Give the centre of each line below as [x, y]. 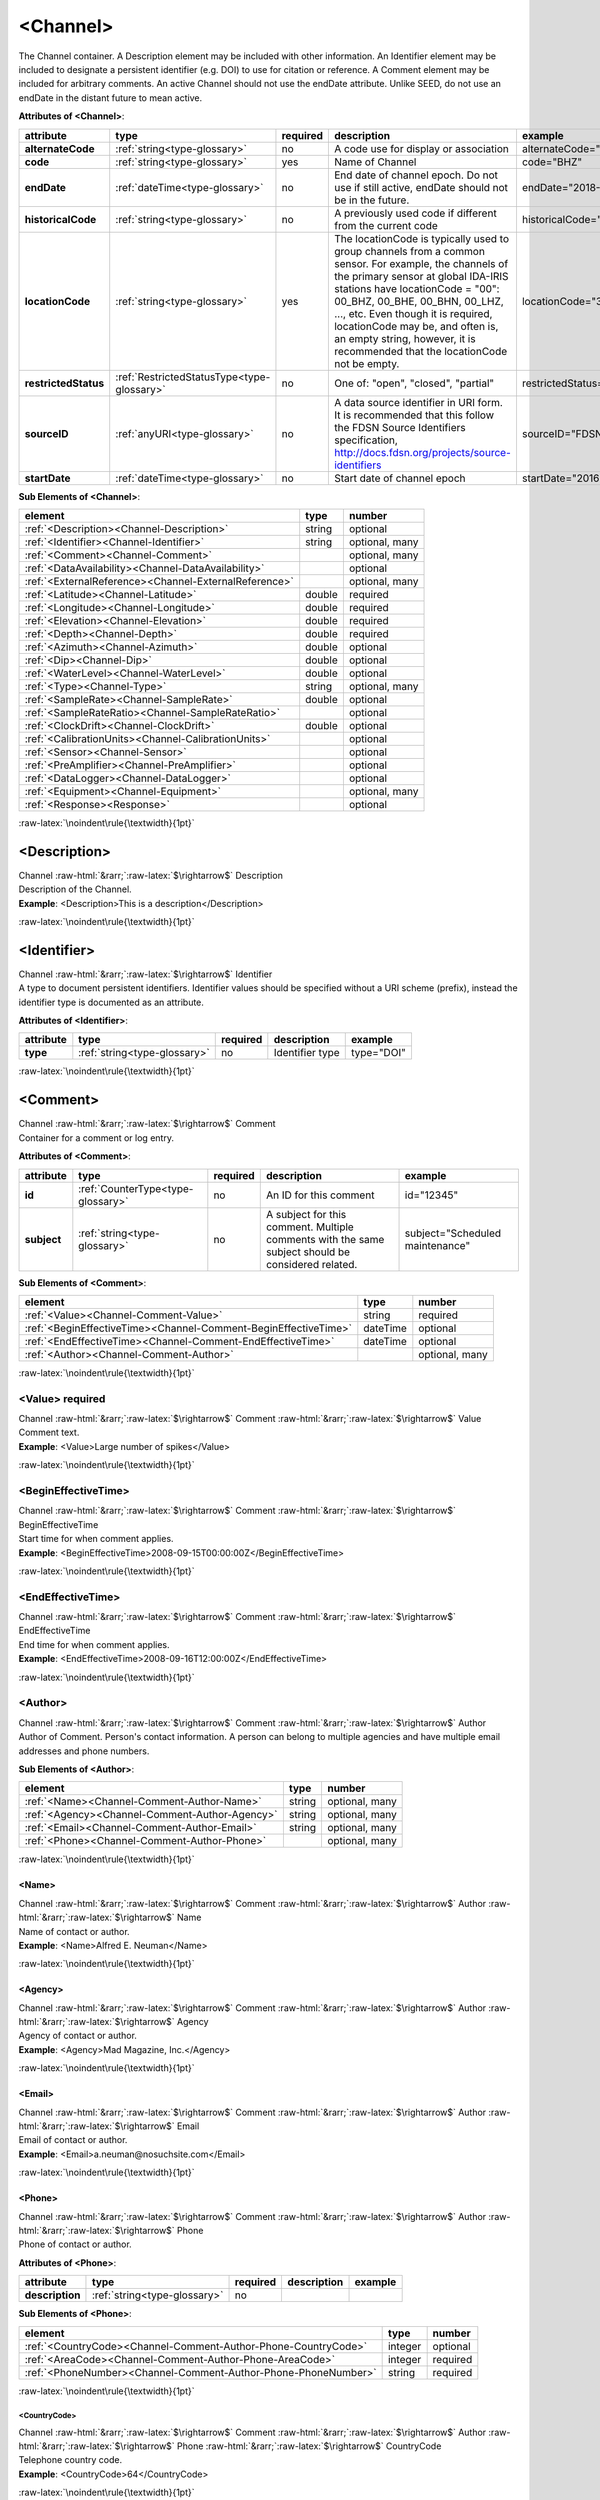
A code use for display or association [421, 148]
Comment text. [49, 1432]
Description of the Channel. [75, 889]
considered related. [311, 1264]
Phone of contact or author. [75, 2244]
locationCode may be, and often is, [416, 326]
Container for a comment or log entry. [96, 1137]
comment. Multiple [309, 1227]
